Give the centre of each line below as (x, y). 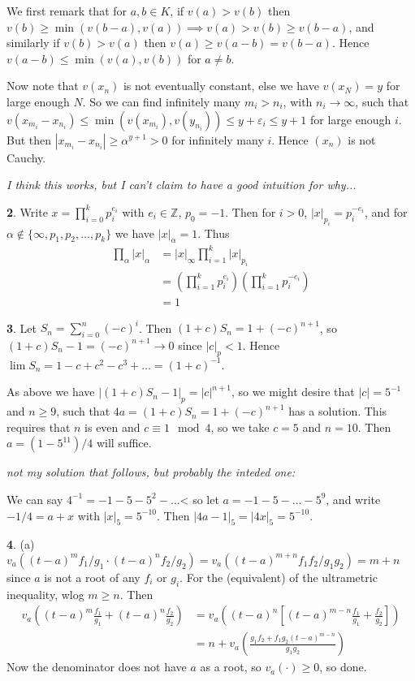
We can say (35, 499)
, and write (353, 499)
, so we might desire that (293, 392)
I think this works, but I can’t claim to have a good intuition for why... (182, 185)
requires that (39, 427)
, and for (386, 211)
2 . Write (27, 211)
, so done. (343, 667)
